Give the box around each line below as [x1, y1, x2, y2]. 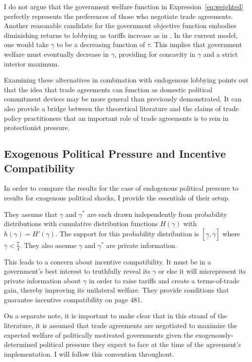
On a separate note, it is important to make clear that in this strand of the [4, 311, 227, 321]
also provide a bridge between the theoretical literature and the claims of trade [4, 103, 239, 113]
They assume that [4, 209, 58, 219]
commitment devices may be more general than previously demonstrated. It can [4, 94, 242, 104]
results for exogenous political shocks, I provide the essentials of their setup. [4, 192, 230, 202]
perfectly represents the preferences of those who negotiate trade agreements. [4, 11, 233, 21]
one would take [4, 39, 49, 49]
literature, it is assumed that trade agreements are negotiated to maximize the [4, 320, 237, 330]
